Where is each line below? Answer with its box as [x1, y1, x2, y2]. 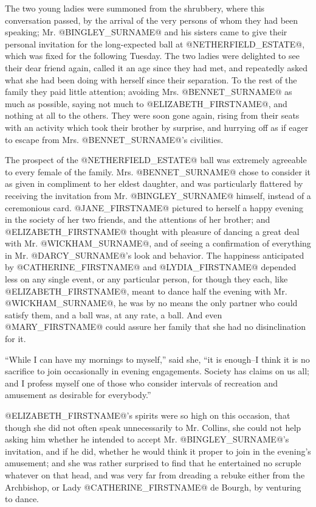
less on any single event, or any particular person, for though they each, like [5, 273, 288, 285]
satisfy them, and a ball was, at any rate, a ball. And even [5, 308, 222, 321]
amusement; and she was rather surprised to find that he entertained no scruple [5, 456, 301, 469]
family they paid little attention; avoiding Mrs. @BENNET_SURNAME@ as [5, 85, 292, 98]
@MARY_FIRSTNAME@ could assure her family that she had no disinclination [5, 320, 306, 333]
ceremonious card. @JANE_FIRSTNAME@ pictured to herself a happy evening [5, 201, 303, 214]
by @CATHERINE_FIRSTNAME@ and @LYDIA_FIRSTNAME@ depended [5, 260, 297, 273]
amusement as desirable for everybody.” [5, 388, 151, 401]
